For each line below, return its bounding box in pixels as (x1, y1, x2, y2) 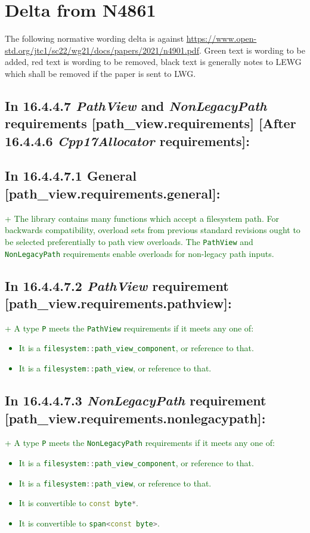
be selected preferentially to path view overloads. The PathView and (5, 235, 253, 247)
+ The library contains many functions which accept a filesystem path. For (5, 212, 279, 224)
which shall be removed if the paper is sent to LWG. (5, 67, 196, 79)
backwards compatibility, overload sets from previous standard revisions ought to (5, 224, 300, 236)
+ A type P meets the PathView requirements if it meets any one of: (5, 321, 254, 334)
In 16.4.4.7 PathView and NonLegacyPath (5, 96, 267, 114)
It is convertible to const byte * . (18, 497, 139, 509)
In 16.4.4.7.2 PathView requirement (5, 276, 229, 295)
